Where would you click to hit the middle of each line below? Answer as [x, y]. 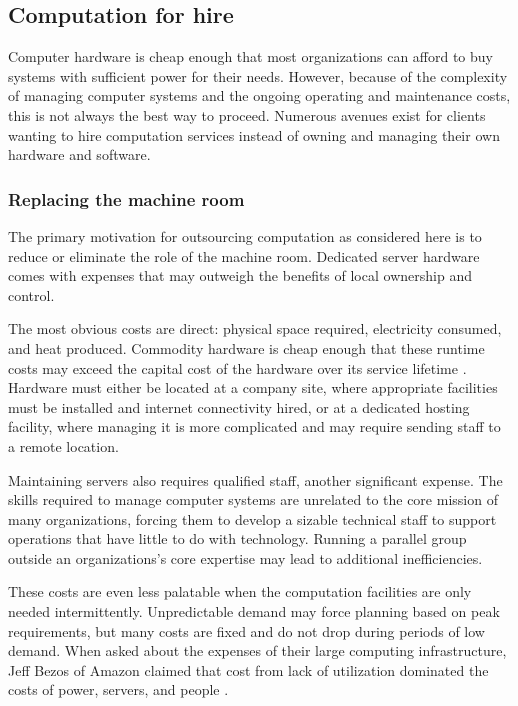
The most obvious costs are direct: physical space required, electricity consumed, [255, 328]
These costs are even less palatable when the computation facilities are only [240, 591]
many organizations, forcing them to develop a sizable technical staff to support [252, 518]
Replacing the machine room [126, 198]
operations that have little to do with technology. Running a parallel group [237, 538]
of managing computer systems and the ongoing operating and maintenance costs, [259, 95]
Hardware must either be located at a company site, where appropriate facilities [253, 387]
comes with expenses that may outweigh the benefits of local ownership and [240, 275]
